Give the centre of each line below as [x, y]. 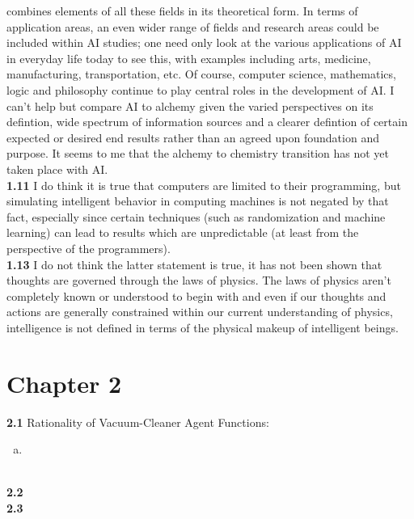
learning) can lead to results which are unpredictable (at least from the [183, 232]
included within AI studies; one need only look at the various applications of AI [204, 42]
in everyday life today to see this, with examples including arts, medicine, [189, 58]
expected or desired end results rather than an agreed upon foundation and [193, 137]
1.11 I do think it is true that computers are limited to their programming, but [204, 185]
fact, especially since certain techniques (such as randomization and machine [196, 216]
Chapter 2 [64, 383]
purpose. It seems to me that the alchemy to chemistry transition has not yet [198, 153]
